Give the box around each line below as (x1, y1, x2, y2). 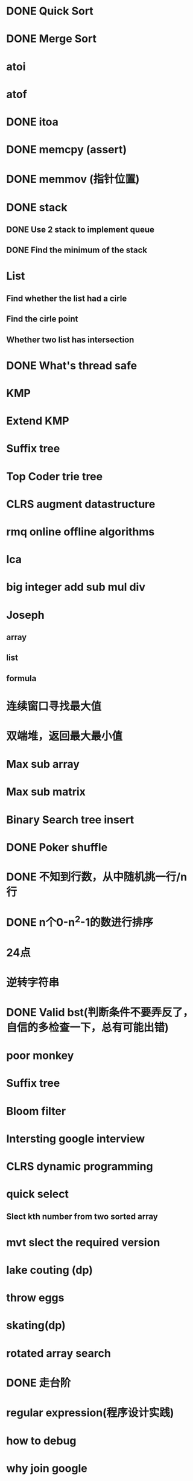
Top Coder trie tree (6, 469, 103, 483)
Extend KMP (6, 414, 69, 428)
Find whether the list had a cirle (6, 293, 127, 303)
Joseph (6, 608, 45, 622)
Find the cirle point (6, 314, 78, 325)
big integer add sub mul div (6, 580, 146, 594)
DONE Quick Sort (6, 4, 93, 18)
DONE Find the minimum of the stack (6, 245, 148, 256)
